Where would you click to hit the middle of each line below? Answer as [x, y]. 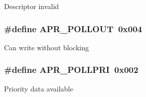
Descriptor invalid [31, 6]
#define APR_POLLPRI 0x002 [71, 70]
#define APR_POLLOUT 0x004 [73, 28]
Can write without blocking [47, 47]
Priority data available [39, 88]
